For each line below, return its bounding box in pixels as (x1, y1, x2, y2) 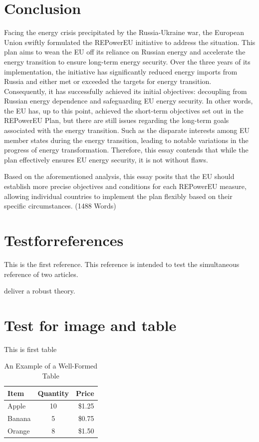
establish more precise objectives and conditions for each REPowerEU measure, (4, 181, 247, 191)
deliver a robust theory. (4, 285, 75, 296)
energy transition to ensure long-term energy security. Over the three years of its (4, 56, 251, 66)
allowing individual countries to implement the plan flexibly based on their (4, 190, 233, 201)
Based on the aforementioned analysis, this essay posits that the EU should (4, 171, 235, 181)
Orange (7, 425, 30, 436)
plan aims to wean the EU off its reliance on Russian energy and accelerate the (4, 46, 246, 57)
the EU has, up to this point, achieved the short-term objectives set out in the (4, 105, 244, 115)
